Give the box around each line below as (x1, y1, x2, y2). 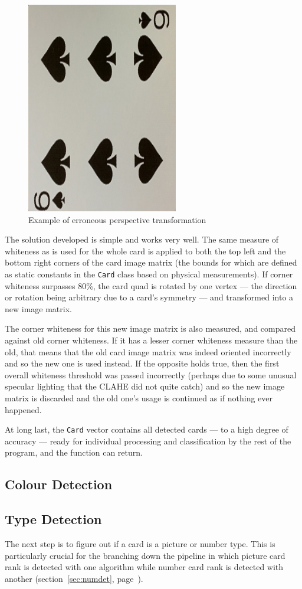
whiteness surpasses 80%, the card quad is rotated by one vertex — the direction (5, 279, 297, 292)
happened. (5, 403, 42, 415)
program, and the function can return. (5, 446, 143, 459)
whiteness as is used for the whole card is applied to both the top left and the (5, 244, 286, 257)
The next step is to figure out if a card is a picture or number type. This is (5, 537, 275, 549)
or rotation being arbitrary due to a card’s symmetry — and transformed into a (5, 291, 294, 303)
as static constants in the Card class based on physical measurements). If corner (5, 267, 293, 280)
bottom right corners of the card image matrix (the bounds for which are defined (5, 256, 297, 269)
